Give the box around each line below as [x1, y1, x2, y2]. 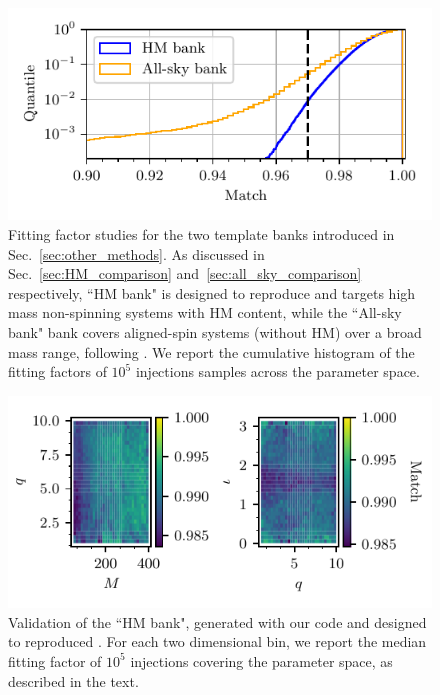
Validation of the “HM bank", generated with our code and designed [8, 611, 427, 632]
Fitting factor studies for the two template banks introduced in [8, 223, 395, 244]
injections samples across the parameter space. [135, 361, 420, 382]
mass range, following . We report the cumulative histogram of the [8, 341, 415, 362]
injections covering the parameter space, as [130, 650, 393, 671]
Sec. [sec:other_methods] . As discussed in [8, 243, 265, 264]
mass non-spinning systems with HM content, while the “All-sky [8, 302, 402, 323]
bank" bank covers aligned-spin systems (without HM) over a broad [8, 321, 422, 342]
